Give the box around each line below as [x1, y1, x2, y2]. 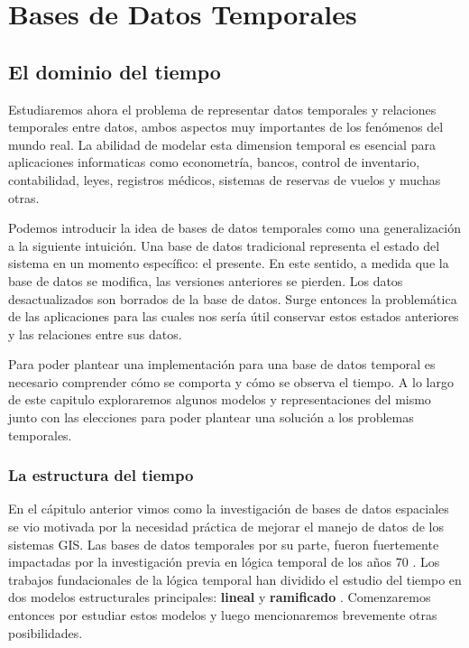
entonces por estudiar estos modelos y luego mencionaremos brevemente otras [8, 606, 437, 625]
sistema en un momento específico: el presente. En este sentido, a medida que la [8, 254, 449, 273]
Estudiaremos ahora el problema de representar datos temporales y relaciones [8, 99, 437, 118]
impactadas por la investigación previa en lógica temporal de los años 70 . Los [8, 552, 440, 571]
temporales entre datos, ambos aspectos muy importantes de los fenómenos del [8, 117, 444, 136]
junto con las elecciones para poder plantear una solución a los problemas [8, 408, 414, 427]
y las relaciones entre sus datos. [8, 324, 182, 343]
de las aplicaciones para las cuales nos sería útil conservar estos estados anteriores [8, 307, 459, 326]
